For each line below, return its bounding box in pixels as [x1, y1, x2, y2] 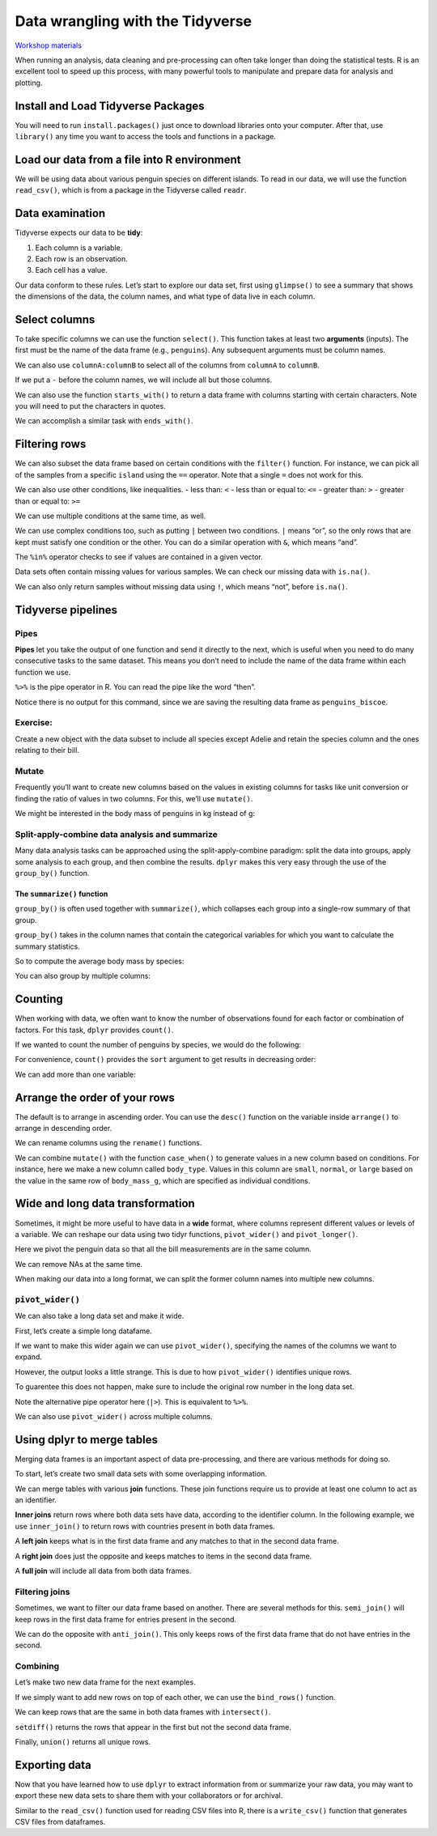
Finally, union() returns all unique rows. [15, 1737, 151, 1746]
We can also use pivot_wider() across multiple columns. [15, 1411, 213, 1421]
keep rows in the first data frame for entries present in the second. [15, 1614, 237, 1624]
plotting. [15, 78, 43, 87]
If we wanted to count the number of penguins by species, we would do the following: [15, 1039, 302, 1049]
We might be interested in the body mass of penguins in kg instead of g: [15, 809, 255, 818]
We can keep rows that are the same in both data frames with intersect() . [15, 1707, 271, 1717]
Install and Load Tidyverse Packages [15, 99, 206, 113]
